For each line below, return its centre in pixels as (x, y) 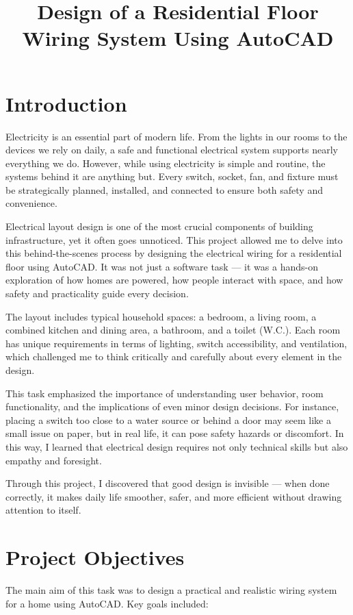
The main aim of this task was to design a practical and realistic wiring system (171, 590)
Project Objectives (95, 557)
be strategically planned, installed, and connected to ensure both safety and (164, 189)
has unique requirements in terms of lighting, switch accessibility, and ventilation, (176, 343)
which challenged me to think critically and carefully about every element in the (174, 356)
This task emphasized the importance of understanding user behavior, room (165, 393)
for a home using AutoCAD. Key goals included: (107, 603)
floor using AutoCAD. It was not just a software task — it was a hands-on (162, 266)
